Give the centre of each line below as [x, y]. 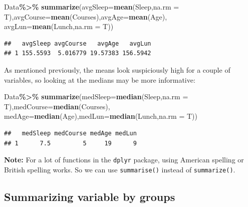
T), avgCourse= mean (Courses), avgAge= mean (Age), [86, 16]
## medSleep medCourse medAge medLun [70, 133]
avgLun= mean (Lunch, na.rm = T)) [59, 26]
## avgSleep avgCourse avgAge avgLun [78, 43]
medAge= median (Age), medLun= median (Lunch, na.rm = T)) [101, 116]
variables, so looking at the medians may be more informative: [100, 79]
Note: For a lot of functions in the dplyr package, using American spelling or [124, 160]
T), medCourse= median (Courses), [57, 106]
